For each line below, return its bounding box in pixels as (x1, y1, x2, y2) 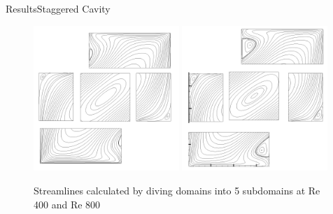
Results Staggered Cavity (6, 1, 111, 15)
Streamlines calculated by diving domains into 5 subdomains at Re (34, 183, 320, 197)
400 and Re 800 (34, 197, 101, 211)
